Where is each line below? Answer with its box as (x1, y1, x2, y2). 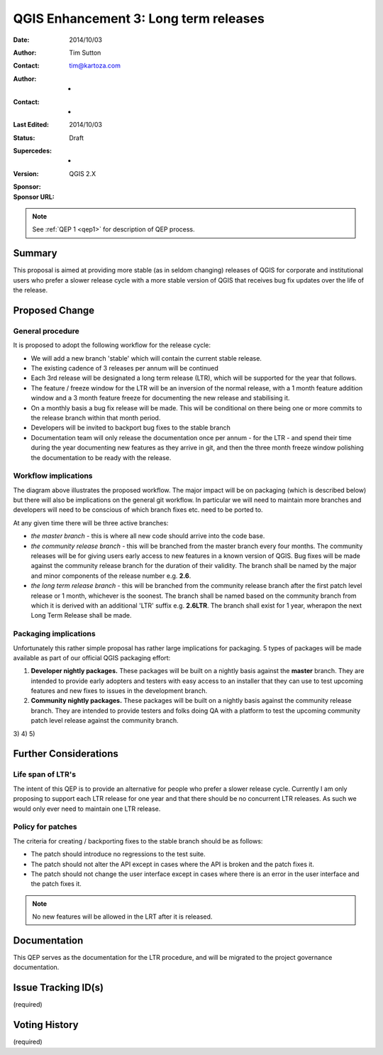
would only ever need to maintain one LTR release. (13, 804, 161, 813)
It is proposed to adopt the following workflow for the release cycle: (13, 341, 211, 349)
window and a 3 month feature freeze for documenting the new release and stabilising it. (30, 394, 290, 403)
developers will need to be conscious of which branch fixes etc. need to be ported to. (13, 505, 263, 514)
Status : (13, 133, 35, 142)
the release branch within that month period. (30, 413, 161, 422)
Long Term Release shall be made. (30, 611, 132, 620)
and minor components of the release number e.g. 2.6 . (30, 572, 191, 580)
